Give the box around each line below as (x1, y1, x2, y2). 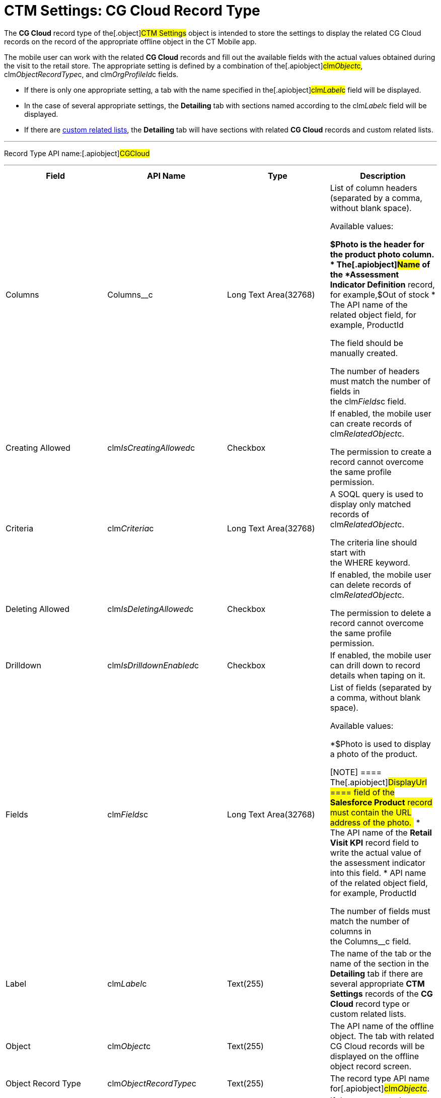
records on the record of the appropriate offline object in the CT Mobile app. (4, 37, 257, 46)
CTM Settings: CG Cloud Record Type (4, 2, 260, 19)
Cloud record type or (330, 998, 410, 1009)
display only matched (330, 499, 411, 509)
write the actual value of (330, 847, 422, 858)
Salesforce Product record (330, 797, 432, 807)
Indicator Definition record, (330, 279, 435, 290)
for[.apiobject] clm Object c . (330, 1083, 429, 1093)
